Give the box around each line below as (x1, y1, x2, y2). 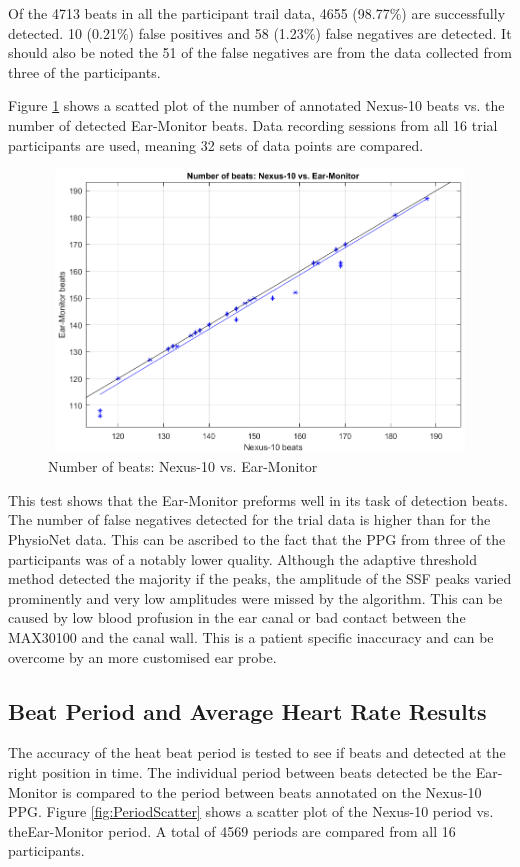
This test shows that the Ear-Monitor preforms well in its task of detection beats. (8, 489, 508, 510)
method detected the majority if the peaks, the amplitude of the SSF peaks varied (8, 568, 512, 589)
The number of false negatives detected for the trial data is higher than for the (8, 509, 491, 530)
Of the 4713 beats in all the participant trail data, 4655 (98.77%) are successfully (8, 3, 506, 23)
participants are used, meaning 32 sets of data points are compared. (8, 134, 424, 155)
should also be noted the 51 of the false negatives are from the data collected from (8, 42, 512, 63)
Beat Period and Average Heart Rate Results (8, 695, 487, 726)
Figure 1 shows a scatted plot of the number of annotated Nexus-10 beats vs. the (8, 95, 505, 116)
